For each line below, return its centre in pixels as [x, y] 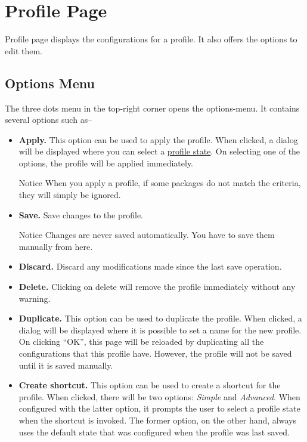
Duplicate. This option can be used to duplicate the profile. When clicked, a [160, 318]
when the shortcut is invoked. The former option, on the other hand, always [157, 420]
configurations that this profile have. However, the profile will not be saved [155, 353]
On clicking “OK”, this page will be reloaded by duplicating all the [141, 341]
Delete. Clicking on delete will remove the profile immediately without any [157, 287]
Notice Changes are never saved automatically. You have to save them [147, 235]
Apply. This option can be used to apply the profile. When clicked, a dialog [158, 139]
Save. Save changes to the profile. [81, 214]
